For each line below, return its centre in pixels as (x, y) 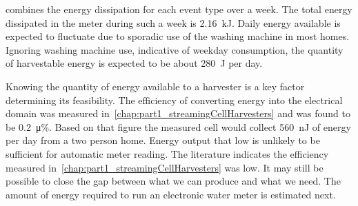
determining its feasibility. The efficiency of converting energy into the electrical (174, 100)
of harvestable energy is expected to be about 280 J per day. (134, 63)
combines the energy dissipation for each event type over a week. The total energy (179, 9)
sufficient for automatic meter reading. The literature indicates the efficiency (167, 153)
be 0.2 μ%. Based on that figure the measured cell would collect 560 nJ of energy (178, 126)
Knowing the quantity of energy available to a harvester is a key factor (155, 86)
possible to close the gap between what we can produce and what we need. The (173, 181)
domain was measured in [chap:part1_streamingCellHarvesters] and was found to (178, 113)
